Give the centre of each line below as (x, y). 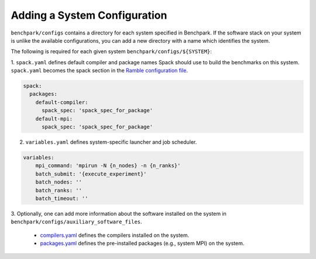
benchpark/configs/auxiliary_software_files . (77, 222)
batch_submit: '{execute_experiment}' (91, 174)
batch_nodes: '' (59, 182)
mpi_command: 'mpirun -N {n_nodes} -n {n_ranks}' (108, 166)
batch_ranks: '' (59, 190)
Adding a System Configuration (89, 15)
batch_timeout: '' (62, 198)
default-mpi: (54, 119)
